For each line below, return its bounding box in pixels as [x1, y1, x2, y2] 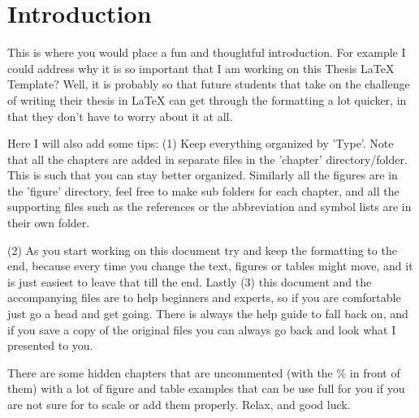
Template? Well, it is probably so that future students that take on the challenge [7, 75, 410, 93]
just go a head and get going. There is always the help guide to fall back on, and [7, 305, 408, 322]
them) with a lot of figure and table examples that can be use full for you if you [7, 380, 405, 397]
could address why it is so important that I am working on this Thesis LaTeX [7, 59, 395, 76]
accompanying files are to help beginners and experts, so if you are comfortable [7, 289, 401, 306]
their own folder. [7, 214, 90, 231]
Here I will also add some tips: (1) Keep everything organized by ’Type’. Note [7, 135, 394, 152]
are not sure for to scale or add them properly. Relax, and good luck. [7, 396, 351, 412]
